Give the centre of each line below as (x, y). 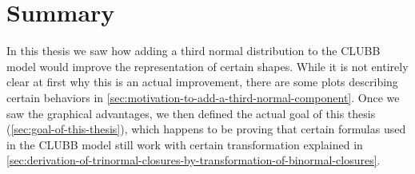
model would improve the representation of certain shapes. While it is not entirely (207, 66)
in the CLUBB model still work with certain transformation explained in (185, 144)
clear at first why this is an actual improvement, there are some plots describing (202, 82)
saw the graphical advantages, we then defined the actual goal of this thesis (191, 113)
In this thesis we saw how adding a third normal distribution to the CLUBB (194, 51)
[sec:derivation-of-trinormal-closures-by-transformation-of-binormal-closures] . (194, 160)
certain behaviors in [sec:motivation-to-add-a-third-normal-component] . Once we (203, 97)
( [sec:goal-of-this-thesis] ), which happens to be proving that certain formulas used (206, 129)
